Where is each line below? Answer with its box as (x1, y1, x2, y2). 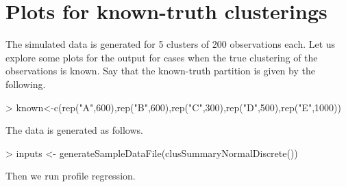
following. (5, 76, 46, 91)
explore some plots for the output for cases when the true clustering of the (5, 50, 318, 64)
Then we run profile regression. (5, 169, 136, 183)
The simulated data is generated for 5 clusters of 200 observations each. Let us (5, 37, 336, 51)
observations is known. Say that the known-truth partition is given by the (5, 63, 315, 78)
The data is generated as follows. (5, 123, 143, 137)
